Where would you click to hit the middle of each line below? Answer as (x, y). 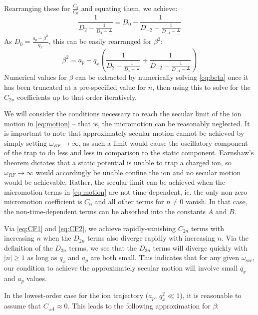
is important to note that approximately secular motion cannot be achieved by (124, 133)
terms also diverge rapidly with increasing (151, 238)
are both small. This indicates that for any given (165, 257)
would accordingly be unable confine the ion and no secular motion (138, 172)
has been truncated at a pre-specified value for (75, 87)
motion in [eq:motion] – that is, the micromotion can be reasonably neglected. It (127, 123)
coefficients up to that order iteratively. (77, 97)
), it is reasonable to (211, 295)
